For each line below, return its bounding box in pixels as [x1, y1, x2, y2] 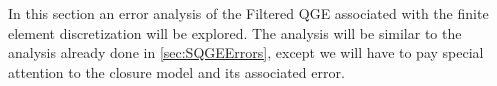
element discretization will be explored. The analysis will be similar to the [8, 22, 462, 43]
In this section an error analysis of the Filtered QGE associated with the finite [8, 3, 489, 23]
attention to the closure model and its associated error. [8, 61, 345, 82]
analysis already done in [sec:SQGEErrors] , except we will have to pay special [8, 42, 484, 63]
